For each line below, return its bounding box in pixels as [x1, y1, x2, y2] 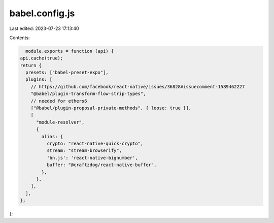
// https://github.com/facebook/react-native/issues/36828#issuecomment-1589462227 [30, 84, 245, 89]
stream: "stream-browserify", [46, 148, 122, 153]
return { [20, 62, 42, 68]
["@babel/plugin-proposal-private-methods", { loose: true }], [30, 105, 192, 111]
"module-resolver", [36, 119, 85, 125]
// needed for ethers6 [30, 98, 87, 104]
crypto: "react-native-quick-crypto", [46, 141, 144, 146]
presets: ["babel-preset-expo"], [25, 70, 109, 76]
